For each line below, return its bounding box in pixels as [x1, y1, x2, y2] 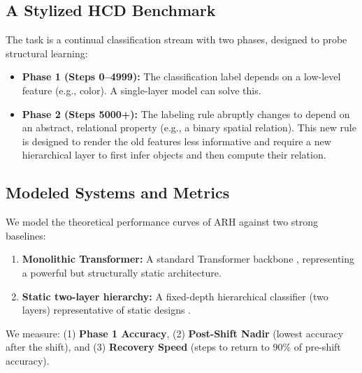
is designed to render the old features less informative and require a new [22, 133, 331, 148]
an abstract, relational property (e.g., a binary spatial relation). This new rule [22, 120, 356, 135]
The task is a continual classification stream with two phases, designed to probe [6, 32, 347, 47]
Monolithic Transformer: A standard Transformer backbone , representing [22, 251, 355, 266]
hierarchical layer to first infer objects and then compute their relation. [22, 147, 326, 162]
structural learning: [6, 45, 88, 60]
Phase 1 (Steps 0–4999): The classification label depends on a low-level [22, 69, 341, 84]
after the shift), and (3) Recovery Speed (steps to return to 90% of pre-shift [6, 339, 341, 354]
